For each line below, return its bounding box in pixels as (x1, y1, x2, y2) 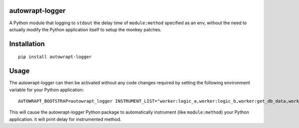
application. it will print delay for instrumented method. (9, 116, 122, 122)
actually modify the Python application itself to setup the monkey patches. (9, 26, 162, 32)
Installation (9, 40, 45, 48)
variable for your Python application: (9, 87, 84, 93)
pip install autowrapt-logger (18, 54, 92, 60)
